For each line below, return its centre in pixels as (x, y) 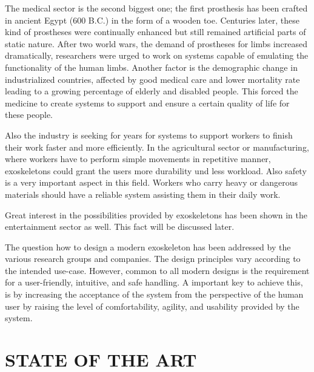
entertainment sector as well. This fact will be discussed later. (120, 227)
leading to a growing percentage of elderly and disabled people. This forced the (152, 91)
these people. (29, 115)
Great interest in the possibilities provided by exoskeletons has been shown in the (156, 214)
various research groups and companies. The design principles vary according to (153, 259)
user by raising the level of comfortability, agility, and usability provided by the (152, 306)
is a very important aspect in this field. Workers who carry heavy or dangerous (151, 182)
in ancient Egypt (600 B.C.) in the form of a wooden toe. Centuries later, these (152, 20)
